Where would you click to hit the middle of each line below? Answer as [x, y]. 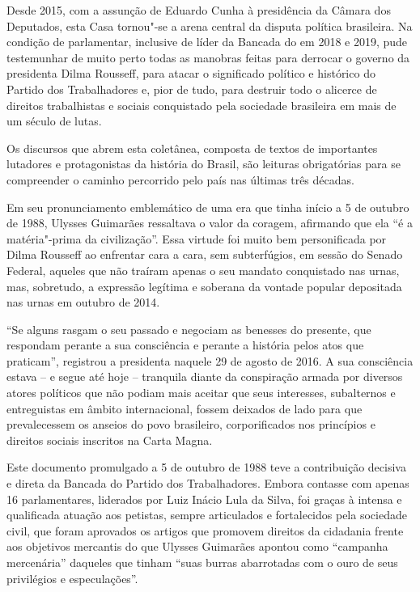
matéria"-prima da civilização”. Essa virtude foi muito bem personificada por [197, 238]
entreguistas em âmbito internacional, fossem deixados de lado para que [185, 408]
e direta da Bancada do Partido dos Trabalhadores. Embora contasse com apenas [208, 483]
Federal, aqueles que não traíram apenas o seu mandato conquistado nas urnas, [203, 270]
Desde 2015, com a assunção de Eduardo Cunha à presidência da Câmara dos [199, 10]
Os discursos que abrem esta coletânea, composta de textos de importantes [192, 148]
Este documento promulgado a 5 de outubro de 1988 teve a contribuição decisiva [206, 467]
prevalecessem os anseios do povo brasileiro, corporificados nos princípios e [191, 424]
